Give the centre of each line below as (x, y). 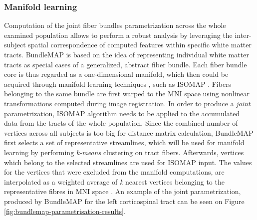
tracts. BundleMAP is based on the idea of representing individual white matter (127, 54)
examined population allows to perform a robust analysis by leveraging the (118, 35)
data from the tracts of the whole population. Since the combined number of (121, 123)
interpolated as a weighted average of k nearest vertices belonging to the (114, 181)
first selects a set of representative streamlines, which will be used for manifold (124, 142)
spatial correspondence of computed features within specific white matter (140, 45)
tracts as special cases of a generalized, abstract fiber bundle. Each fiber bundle (126, 64)
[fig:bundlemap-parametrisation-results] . (65, 211)
